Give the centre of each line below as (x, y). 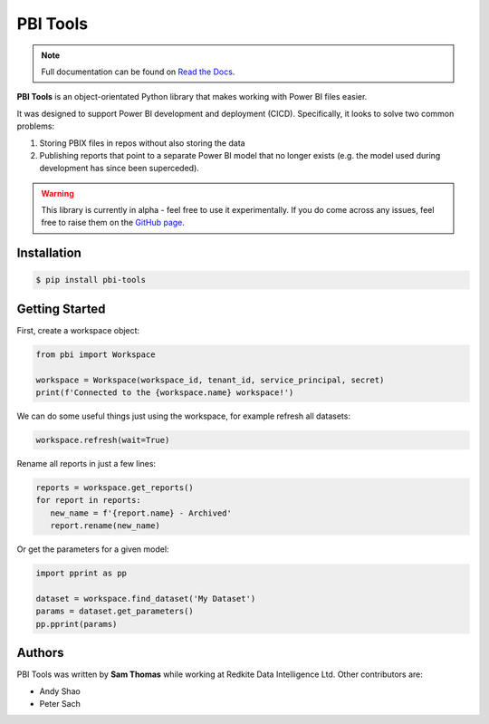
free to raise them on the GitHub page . (113, 223)
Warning (58, 193)
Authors (40, 653)
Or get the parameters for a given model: (93, 549)
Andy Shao (60, 691)
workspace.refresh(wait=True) (103, 440)
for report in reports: (89, 500)
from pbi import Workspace (96, 354)
